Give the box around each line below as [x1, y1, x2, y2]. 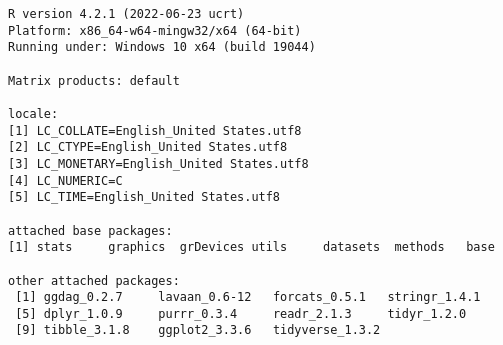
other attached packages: [8, 273, 180, 288]
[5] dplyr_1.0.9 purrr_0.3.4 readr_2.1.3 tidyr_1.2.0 [15, 306, 467, 321]
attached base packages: [8, 223, 173, 238]
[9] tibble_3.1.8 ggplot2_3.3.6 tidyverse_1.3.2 [15, 323, 381, 338]
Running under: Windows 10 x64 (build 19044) [8, 40, 316, 55]
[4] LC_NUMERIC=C [8, 173, 123, 188]
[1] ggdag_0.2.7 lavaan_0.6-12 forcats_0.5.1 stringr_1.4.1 [15, 290, 481, 305]
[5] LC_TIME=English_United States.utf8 [8, 190, 281, 205]
